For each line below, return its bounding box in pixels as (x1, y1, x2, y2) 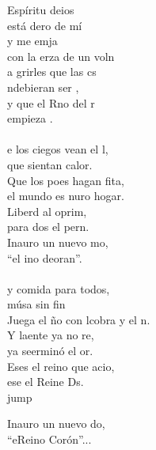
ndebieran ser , (7, 78, 79, 95)
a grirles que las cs (7, 63, 97, 80)
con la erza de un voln (7, 47, 115, 64)
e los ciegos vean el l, (7, 141, 108, 157)
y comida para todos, (7, 280, 110, 297)
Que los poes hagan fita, (7, 172, 124, 188)
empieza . (7, 110, 53, 127)
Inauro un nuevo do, (7, 415, 105, 432)
